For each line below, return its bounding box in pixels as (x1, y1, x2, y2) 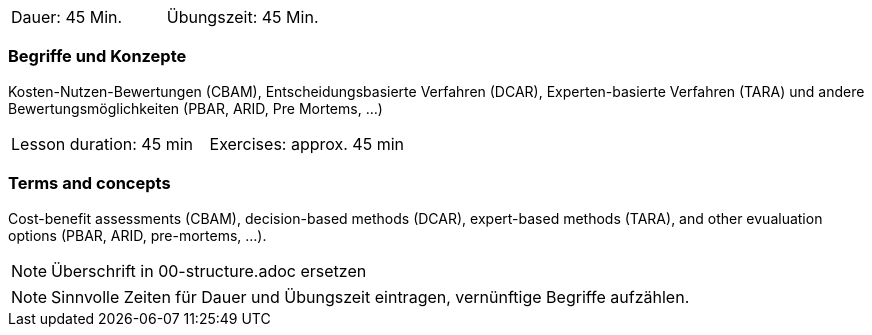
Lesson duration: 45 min (11, 133, 194, 154)
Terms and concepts (8, 173, 171, 194)
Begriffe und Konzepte (8, 46, 187, 67)
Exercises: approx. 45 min (209, 133, 405, 154)
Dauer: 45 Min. (11, 7, 123, 27)
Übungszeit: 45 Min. (166, 7, 319, 27)
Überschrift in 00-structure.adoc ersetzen (51, 260, 367, 281)
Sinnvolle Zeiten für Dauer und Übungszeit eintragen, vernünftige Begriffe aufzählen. (51, 286, 690, 307)
